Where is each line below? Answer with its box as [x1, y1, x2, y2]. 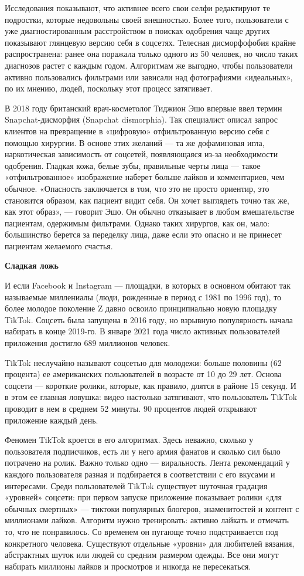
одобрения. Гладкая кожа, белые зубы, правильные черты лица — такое [5, 159, 261, 171]
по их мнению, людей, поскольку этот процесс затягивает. [5, 82, 213, 94]
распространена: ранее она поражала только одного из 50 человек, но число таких [5, 48, 298, 60]
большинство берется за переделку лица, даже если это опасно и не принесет [5, 228, 282, 240]
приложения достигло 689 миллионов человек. [5, 337, 170, 349]
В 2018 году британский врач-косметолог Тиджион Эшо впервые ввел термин [5, 101, 282, 114]
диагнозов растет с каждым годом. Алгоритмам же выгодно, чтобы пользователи [5, 59, 293, 71]
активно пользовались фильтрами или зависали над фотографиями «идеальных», [5, 70, 293, 83]
